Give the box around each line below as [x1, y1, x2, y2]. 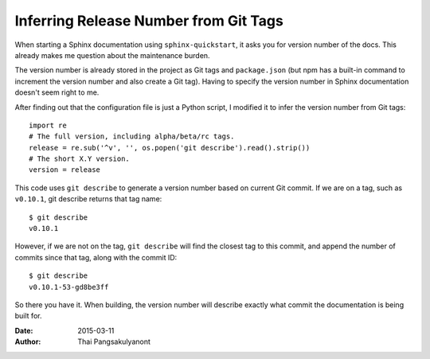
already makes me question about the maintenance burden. [14, 50, 210, 60]
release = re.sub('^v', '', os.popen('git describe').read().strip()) [29, 143, 311, 152]
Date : [14, 326, 33, 335]
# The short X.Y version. [29, 154, 131, 163]
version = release [29, 166, 101, 174]
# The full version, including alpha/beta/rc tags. [29, 132, 235, 141]
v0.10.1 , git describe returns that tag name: [14, 194, 162, 204]
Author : [14, 337, 41, 346]
